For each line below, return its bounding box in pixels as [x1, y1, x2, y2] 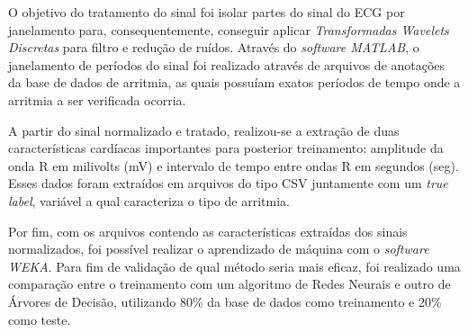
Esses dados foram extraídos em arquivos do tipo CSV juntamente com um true [8, 174, 448, 193]
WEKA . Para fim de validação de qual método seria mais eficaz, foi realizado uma [8, 256, 461, 275]
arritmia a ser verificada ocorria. [8, 90, 186, 109]
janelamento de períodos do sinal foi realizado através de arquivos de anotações [8, 55, 445, 74]
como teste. [8, 310, 71, 328]
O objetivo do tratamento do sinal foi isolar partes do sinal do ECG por [8, 3, 405, 21]
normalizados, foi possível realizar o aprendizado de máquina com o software [8, 239, 429, 258]
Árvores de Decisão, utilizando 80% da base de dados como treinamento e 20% [8, 292, 442, 310]
